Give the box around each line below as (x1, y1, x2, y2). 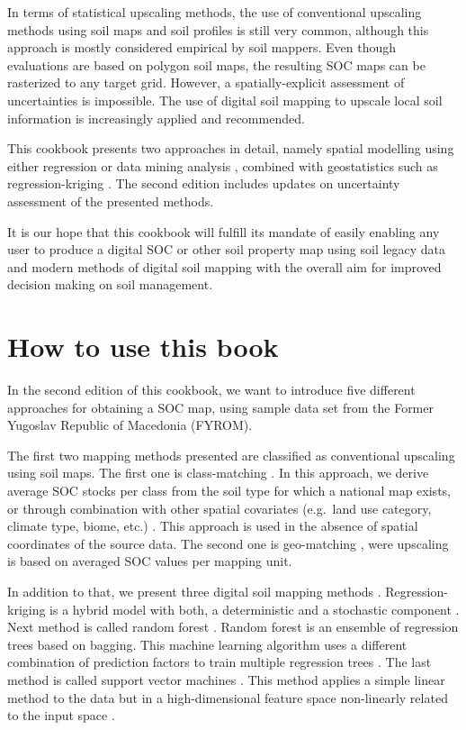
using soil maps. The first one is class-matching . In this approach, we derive (7, 463, 429, 482)
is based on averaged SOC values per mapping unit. (7, 552, 292, 570)
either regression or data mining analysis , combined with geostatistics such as (7, 156, 438, 175)
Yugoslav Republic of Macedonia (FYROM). (7, 415, 253, 434)
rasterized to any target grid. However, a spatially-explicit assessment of (7, 73, 405, 92)
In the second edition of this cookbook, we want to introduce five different (7, 380, 416, 399)
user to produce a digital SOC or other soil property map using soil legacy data (7, 240, 446, 259)
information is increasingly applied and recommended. (7, 108, 305, 127)
